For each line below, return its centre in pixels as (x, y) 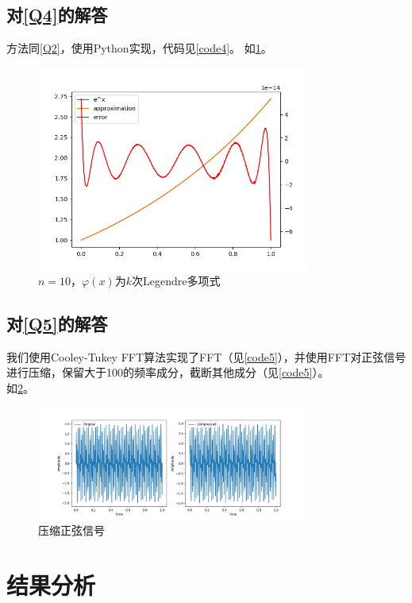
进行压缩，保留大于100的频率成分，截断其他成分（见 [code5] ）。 (168, 372)
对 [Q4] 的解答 (57, 15)
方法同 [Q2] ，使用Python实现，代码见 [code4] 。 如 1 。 (139, 48)
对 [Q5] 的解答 (57, 323)
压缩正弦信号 (71, 530)
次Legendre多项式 (176, 280)
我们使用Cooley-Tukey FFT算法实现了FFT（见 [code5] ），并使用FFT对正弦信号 (206, 356)
